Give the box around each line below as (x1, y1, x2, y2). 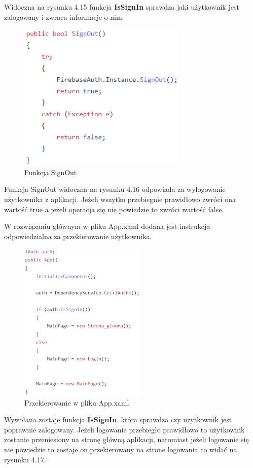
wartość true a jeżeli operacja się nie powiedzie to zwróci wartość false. (4, 204, 224, 214)
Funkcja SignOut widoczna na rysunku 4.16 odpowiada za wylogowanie (4, 184, 226, 194)
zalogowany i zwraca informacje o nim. (4, 11, 124, 22)
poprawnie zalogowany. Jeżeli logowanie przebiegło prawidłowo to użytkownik (4, 424, 245, 434)
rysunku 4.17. (4, 454, 46, 464)
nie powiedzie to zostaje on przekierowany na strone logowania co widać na (4, 444, 237, 455)
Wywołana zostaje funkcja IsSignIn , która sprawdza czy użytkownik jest (4, 414, 232, 425)
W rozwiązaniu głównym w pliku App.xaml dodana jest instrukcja (4, 221, 210, 231)
